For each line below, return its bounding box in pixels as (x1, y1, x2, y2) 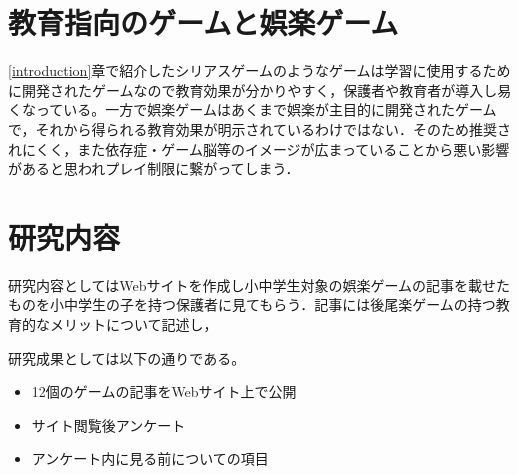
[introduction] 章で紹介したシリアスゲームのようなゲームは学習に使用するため (8, 60, 511, 81)
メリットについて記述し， (49, 314, 218, 334)
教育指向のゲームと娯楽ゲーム (8, 2, 399, 43)
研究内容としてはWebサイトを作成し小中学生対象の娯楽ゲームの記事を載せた (8, 274, 511, 295)
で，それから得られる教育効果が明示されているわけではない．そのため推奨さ (8, 118, 512, 139)
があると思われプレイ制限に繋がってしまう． (8, 158, 300, 179)
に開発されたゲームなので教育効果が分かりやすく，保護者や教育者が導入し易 (8, 79, 512, 100)
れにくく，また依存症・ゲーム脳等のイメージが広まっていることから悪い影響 (8, 138, 510, 159)
